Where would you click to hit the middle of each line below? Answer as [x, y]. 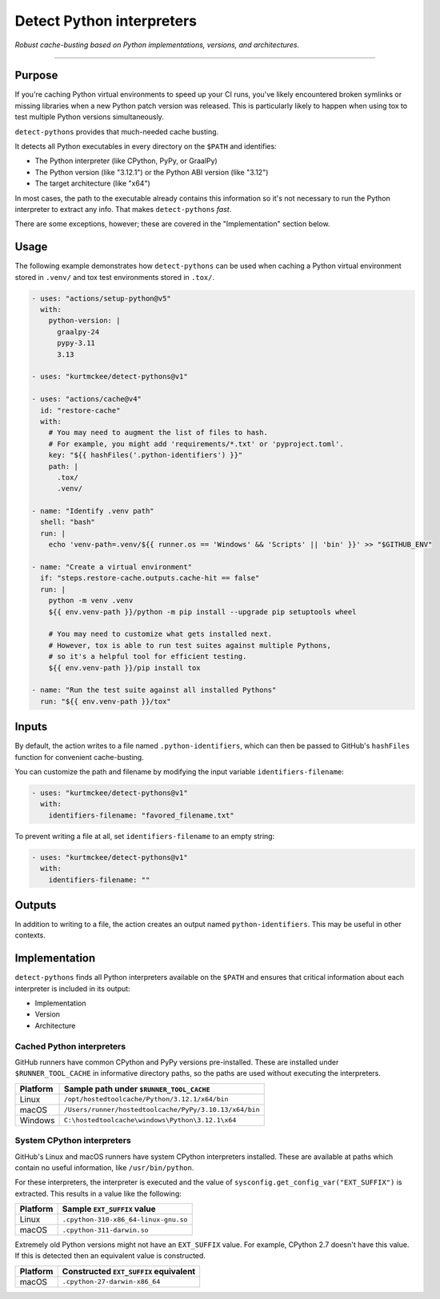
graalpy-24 [78, 332]
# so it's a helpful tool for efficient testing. [148, 657]
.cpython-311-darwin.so [105, 1230]
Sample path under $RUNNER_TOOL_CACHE [137, 1089]
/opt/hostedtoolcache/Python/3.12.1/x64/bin [146, 1099]
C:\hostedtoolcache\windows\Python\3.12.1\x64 [150, 1120]
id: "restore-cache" [80, 410]
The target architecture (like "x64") [93, 183]
